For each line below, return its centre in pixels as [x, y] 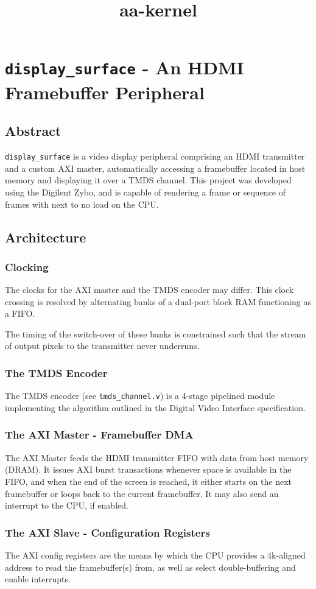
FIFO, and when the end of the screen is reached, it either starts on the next [148, 481]
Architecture [46, 237]
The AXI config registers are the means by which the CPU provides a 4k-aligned [155, 555]
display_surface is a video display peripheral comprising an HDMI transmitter [155, 156]
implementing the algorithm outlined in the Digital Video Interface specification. [155, 407]
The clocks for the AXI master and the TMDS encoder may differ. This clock [149, 290]
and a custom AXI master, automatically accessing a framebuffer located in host [155, 168]
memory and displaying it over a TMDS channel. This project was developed [148, 180]
